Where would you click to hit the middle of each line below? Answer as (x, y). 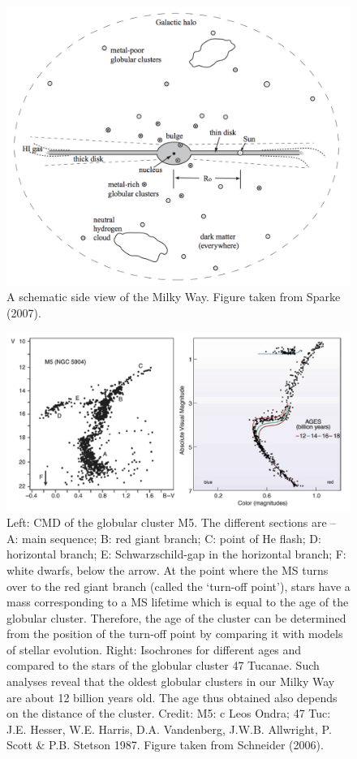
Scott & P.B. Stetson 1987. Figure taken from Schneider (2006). (165, 745)
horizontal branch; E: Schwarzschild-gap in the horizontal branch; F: (176, 554)
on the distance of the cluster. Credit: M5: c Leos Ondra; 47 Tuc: (169, 713)
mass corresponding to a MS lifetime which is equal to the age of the (178, 602)
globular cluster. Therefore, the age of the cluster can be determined (176, 617)
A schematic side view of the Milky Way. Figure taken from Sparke (174, 297)
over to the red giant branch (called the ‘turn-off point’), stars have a (178, 586)
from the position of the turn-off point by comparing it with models (175, 634)
